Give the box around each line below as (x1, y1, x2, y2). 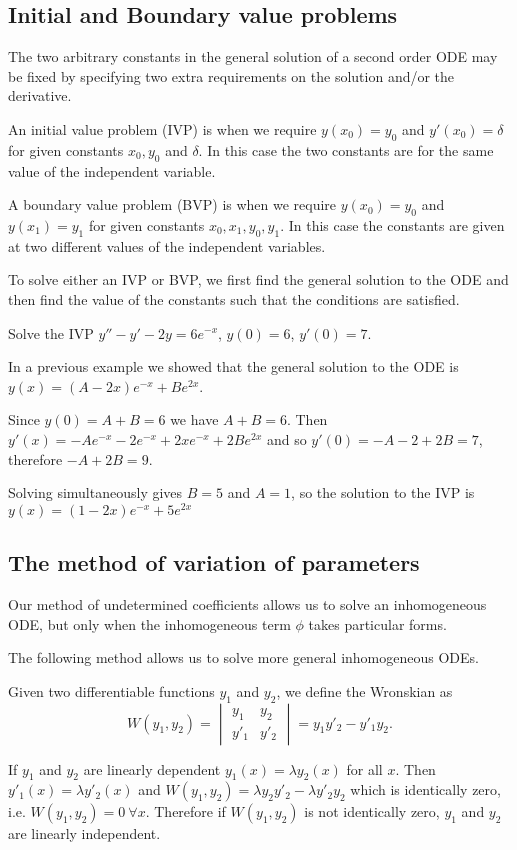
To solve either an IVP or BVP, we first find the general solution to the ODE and (8, 269, 509, 290)
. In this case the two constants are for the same (198, 139, 494, 160)
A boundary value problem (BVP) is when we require (8, 194, 337, 215)
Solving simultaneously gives (8, 482, 183, 503)
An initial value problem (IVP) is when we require (8, 118, 317, 139)
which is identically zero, (350, 779, 501, 800)
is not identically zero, (304, 801, 440, 822)
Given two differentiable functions (8, 680, 215, 701)
